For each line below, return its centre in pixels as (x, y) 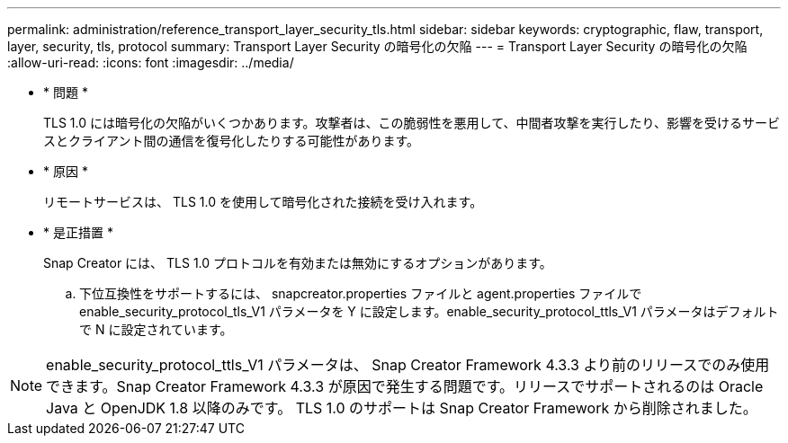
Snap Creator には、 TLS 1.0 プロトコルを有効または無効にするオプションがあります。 (298, 263)
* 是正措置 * (78, 232)
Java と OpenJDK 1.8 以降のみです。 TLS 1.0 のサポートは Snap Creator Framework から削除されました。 (402, 408)
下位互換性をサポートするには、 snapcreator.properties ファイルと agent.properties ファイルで (361, 293)
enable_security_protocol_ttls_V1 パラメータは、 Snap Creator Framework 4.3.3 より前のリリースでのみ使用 (408, 365)
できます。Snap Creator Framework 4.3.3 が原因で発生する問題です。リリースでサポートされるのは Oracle (405, 386)
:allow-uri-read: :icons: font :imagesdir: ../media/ (151, 62)
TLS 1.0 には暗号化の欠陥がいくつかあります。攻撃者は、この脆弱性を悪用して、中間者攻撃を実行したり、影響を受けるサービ (412, 123)
